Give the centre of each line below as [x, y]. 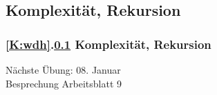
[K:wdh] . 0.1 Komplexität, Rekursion [108, 44]
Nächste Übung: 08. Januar [63, 70]
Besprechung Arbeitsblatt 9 [64, 83]
